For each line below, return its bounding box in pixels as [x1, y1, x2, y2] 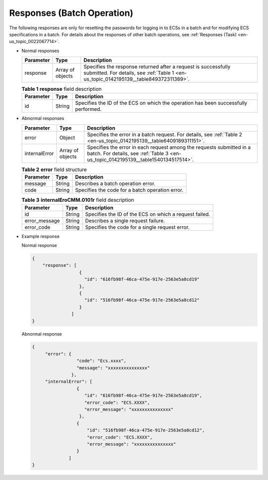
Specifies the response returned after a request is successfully [83, 63, 231, 70]
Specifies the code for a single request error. [85, 224, 190, 231]
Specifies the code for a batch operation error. [75, 186, 184, 193]
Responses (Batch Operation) [9, 7, 134, 18]
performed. [75, 106, 102, 113]
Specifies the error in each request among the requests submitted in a [87, 144, 251, 151]
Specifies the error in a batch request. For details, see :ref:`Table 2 [87, 131, 243, 138]
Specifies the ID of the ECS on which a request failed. [85, 211, 210, 218]
